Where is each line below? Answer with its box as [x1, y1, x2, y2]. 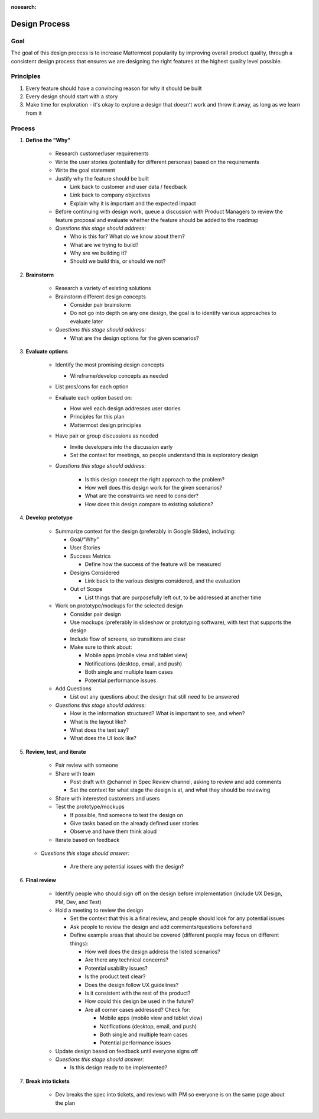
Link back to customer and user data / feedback [70, 183, 187, 190]
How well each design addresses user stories [70, 404, 181, 411]
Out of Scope [70, 586, 103, 593]
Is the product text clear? [84, 973, 146, 980]
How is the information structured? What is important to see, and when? [70, 710, 245, 717]
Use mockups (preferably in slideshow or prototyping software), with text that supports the [70, 619, 292, 626]
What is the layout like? [70, 718, 126, 725]
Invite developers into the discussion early [70, 443, 173, 450]
